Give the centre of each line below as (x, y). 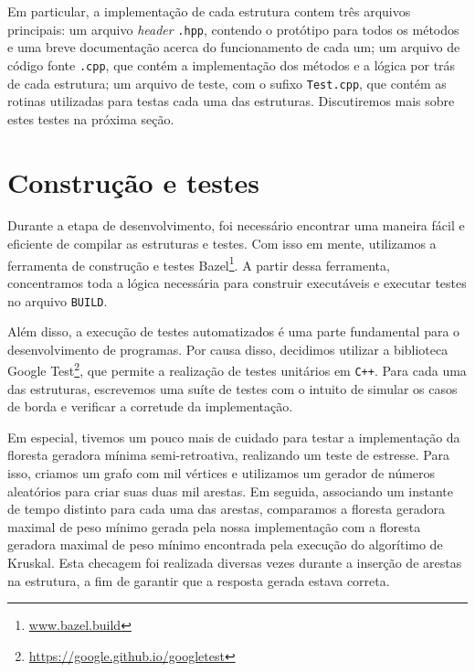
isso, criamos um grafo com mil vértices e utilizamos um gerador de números (222, 473)
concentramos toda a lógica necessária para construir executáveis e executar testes (237, 282)
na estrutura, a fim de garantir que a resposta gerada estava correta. (199, 580)
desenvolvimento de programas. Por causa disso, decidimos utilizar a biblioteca (228, 349)
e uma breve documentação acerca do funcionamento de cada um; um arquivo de (234, 47)
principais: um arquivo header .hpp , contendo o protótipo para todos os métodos (233, 29)
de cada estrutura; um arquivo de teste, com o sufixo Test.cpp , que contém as (227, 83)
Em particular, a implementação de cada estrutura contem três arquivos (209, 11)
